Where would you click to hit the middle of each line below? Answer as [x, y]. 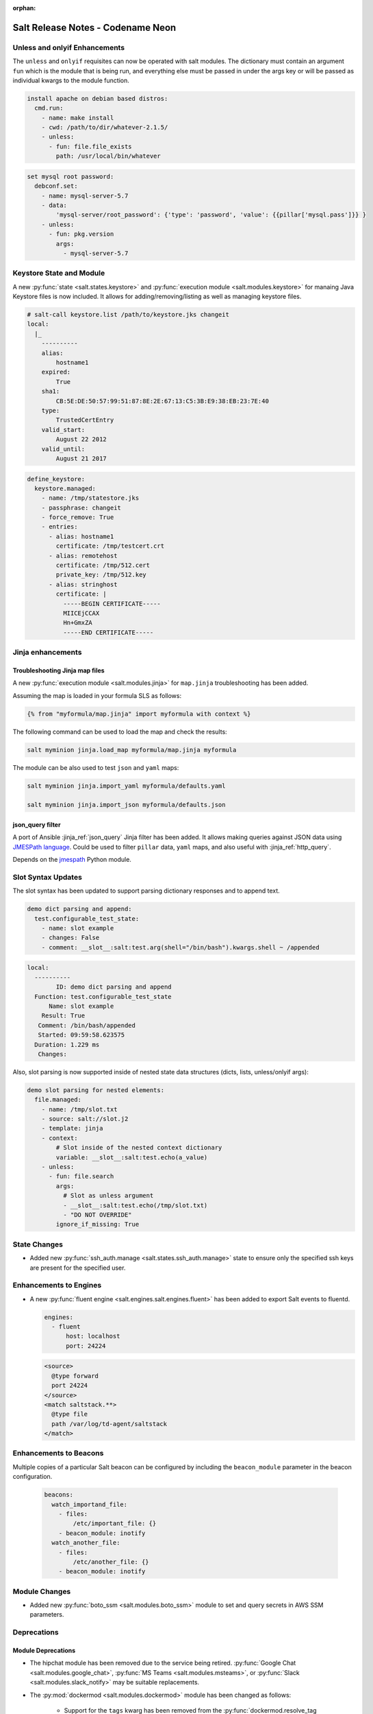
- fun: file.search [81, 1176]
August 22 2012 [81, 439]
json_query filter [37, 825]
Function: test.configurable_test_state [103, 997]
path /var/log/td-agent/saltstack [110, 1424]
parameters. [47, 1615]
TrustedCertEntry [85, 420]
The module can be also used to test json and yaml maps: [96, 767]
